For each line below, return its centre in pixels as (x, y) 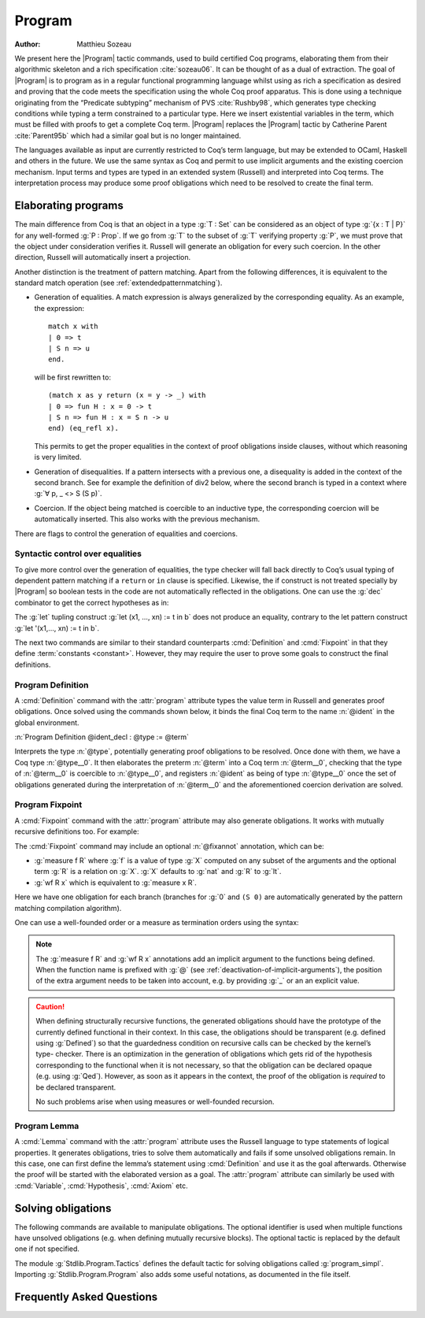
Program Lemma (47, 1126)
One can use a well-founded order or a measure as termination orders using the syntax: (157, 922)
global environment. (47, 722)
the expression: (59, 308)
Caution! (50, 1006)
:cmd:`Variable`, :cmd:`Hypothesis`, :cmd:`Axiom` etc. (101, 1186)
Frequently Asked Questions (86, 1296)
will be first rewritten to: (73, 377)
